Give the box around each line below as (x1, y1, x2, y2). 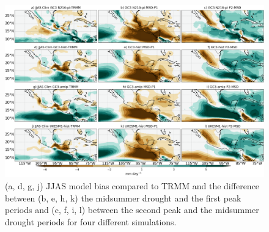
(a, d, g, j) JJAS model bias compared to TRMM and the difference (5, 179, 260, 192)
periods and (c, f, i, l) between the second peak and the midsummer (5, 203, 259, 216)
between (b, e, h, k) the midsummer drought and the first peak (5, 191, 241, 204)
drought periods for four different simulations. (5, 215, 177, 228)
